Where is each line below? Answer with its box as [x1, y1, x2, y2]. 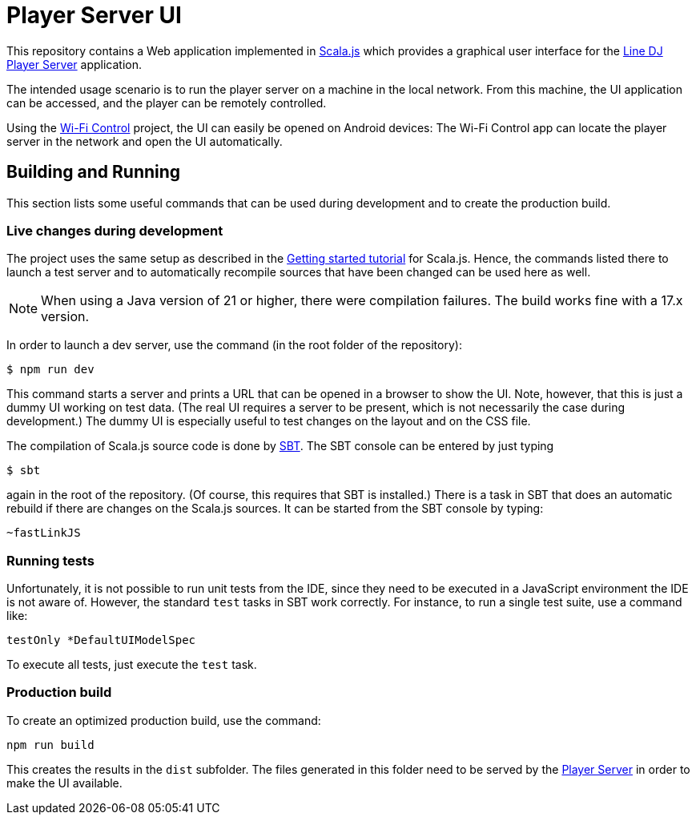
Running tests [6, 552, 95, 569]
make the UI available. [6, 775, 123, 790]
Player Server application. [6, 57, 143, 71]
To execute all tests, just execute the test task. [6, 658, 257, 672]
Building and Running [6, 162, 181, 183]
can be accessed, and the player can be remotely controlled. [6, 95, 327, 110]
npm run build [6, 738, 95, 751]
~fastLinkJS [6, 526, 81, 540]
